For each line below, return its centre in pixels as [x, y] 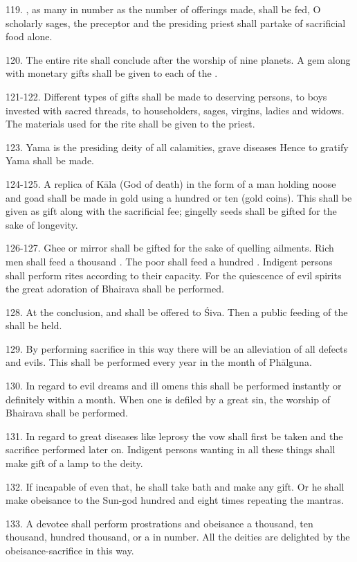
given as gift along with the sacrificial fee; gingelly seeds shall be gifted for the [171, 211]
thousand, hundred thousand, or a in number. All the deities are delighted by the [178, 537]
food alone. [29, 36]
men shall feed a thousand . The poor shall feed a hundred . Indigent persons [169, 261]
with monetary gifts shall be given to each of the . [112, 73]
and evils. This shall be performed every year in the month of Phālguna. [159, 362]
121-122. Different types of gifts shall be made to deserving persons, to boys [166, 96]
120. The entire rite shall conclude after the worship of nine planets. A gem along [178, 59]
